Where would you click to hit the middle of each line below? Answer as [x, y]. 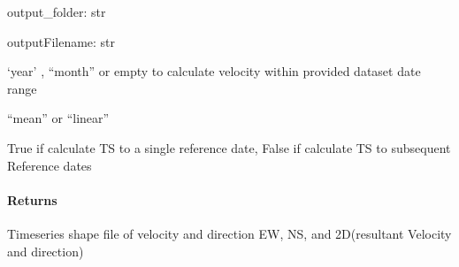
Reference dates [50, 165]
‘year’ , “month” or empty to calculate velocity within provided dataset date [214, 71]
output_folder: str [57, 11]
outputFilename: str [61, 41]
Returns [32, 199]
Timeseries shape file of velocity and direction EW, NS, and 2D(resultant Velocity [229, 233]
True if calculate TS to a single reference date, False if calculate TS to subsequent [229, 147]
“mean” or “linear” [58, 118]
